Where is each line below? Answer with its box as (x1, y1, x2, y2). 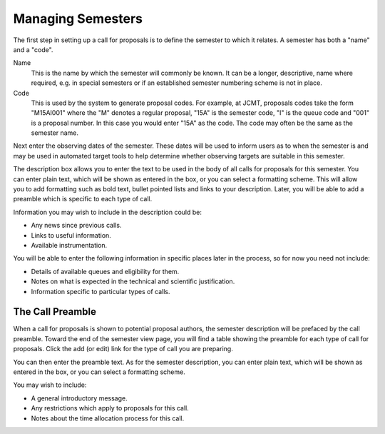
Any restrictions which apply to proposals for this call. (31, 404, 189, 413)
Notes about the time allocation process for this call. (31, 414, 185, 423)
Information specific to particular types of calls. (31, 287, 170, 296)
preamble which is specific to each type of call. (13, 195, 153, 203)
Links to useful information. (31, 231, 112, 239)
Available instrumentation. (31, 241, 108, 249)
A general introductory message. (31, 393, 128, 403)
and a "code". (13, 45, 53, 54)
